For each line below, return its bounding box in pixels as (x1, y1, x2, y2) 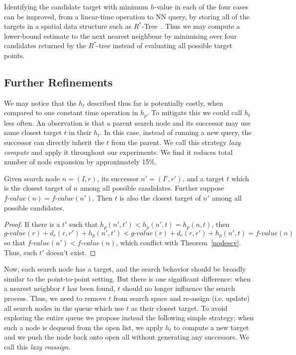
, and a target (182, 173, 224, 183)
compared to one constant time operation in (4, 107, 138, 118)
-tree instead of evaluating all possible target (97, 40, 232, 51)
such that (69, 219, 98, 229)
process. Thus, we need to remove (4, 293, 106, 303)
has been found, (67, 283, 115, 293)
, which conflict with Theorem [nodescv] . (116, 237, 241, 248)
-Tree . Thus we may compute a (141, 21, 240, 31)
